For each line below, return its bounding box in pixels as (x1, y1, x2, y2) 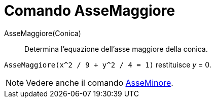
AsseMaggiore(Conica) (4, 28, 81, 38)
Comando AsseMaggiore (4, 2, 175, 19)
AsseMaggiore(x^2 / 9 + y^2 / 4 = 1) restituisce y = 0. (4, 60, 211, 69)
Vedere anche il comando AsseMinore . (26, 77, 173, 88)
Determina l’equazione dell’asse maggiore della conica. (24, 44, 208, 53)
